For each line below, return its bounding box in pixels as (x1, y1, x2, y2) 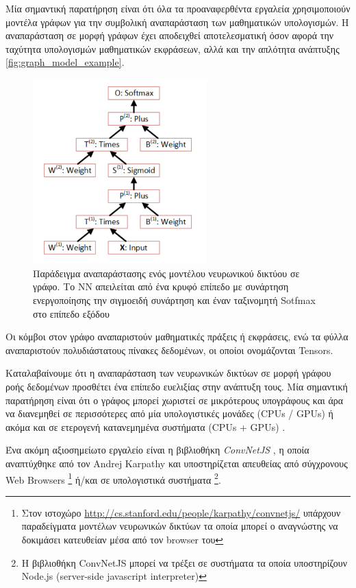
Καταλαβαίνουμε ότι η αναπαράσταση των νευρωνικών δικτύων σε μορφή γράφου (5, 366, 331, 380)
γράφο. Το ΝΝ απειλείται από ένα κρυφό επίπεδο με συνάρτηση (33, 279, 289, 294)
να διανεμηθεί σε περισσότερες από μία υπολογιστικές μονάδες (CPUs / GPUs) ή (5, 406, 333, 421)
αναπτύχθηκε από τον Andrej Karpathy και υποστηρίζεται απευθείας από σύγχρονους (5, 456, 348, 470)
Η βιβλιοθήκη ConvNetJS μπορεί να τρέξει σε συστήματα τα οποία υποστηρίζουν (21, 555, 348, 569)
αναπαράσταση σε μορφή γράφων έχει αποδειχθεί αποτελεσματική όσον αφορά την (5, 28, 334, 43)
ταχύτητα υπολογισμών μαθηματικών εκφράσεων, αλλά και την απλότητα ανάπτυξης (5, 41, 340, 56)
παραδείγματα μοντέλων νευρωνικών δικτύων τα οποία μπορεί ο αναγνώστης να (21, 519, 338, 533)
